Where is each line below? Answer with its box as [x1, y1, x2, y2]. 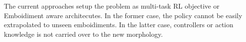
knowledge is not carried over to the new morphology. [4, 29, 163, 39]
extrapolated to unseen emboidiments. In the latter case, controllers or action [4, 20, 233, 30]
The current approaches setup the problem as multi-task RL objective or [4, 1, 219, 10]
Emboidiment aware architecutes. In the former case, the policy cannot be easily [4, 10, 243, 20]
